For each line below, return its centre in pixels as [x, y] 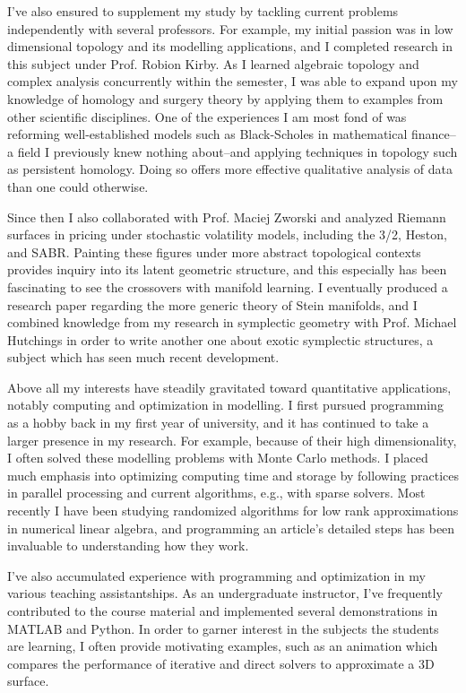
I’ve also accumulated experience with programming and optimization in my [216, 575]
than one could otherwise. [78, 186]
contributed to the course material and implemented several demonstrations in [223, 611]
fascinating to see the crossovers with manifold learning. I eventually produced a [228, 286]
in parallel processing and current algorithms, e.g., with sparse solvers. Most [216, 493]
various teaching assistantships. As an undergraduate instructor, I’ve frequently [225, 593]
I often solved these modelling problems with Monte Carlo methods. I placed [218, 458]
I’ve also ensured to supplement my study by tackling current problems [203, 11]
